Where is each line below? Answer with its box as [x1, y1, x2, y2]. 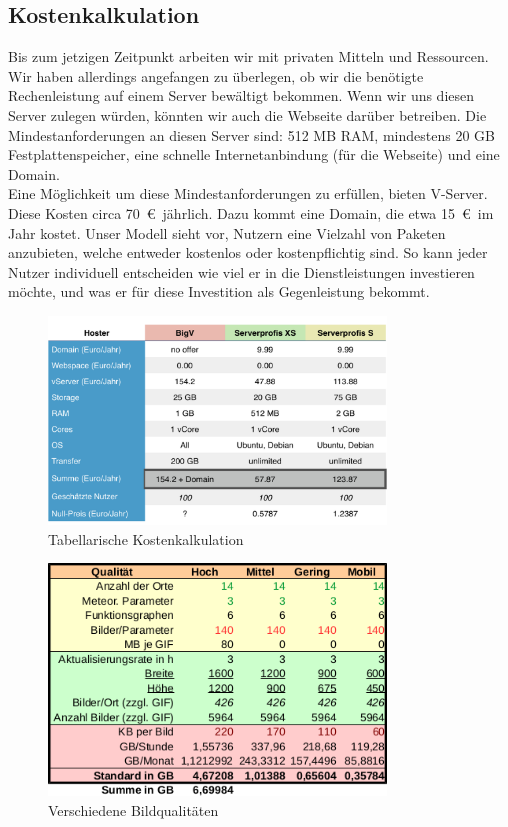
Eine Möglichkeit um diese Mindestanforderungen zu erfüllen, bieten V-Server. [8, 183, 488, 204]
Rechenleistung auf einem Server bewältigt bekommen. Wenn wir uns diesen [8, 85, 475, 106]
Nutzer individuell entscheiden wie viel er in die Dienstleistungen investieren [8, 261, 475, 282]
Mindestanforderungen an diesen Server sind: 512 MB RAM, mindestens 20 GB [8, 124, 495, 145]
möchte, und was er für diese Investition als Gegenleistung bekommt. [8, 281, 430, 302]
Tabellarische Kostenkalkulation [48, 528, 244, 549]
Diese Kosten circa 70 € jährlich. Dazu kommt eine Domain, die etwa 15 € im [8, 202, 494, 223]
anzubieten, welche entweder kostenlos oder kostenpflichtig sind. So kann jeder [8, 242, 488, 263]
